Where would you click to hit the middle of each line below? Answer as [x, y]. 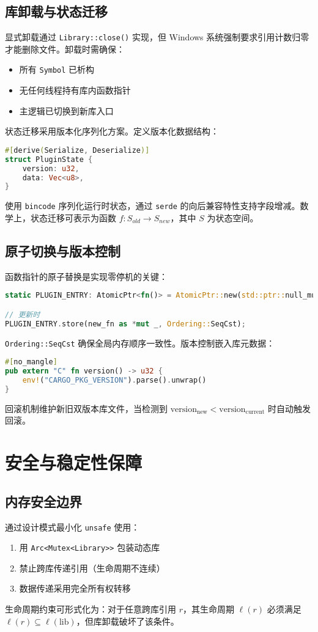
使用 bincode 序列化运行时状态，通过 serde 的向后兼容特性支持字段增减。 [153, 206]
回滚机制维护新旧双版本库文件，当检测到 [86, 408]
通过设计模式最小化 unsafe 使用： [72, 527]
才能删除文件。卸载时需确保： [65, 49]
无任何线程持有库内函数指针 [75, 90]
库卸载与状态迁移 [56, 11]
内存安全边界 [43, 501]
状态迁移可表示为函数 [73, 217]
